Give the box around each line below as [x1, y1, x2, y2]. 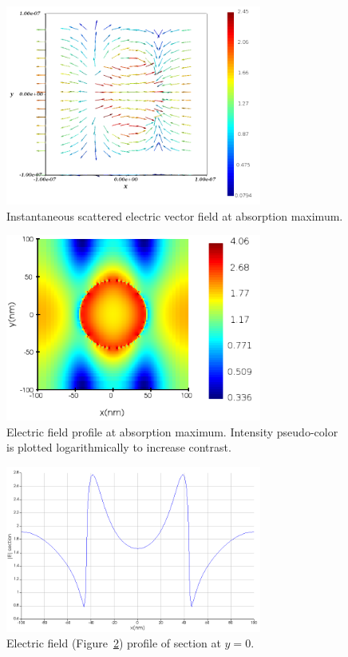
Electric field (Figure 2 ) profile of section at [6, 635, 221, 651]
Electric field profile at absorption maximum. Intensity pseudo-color [6, 423, 338, 440]
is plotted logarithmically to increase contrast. [6, 439, 231, 456]
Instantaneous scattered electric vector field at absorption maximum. [6, 207, 343, 224]
